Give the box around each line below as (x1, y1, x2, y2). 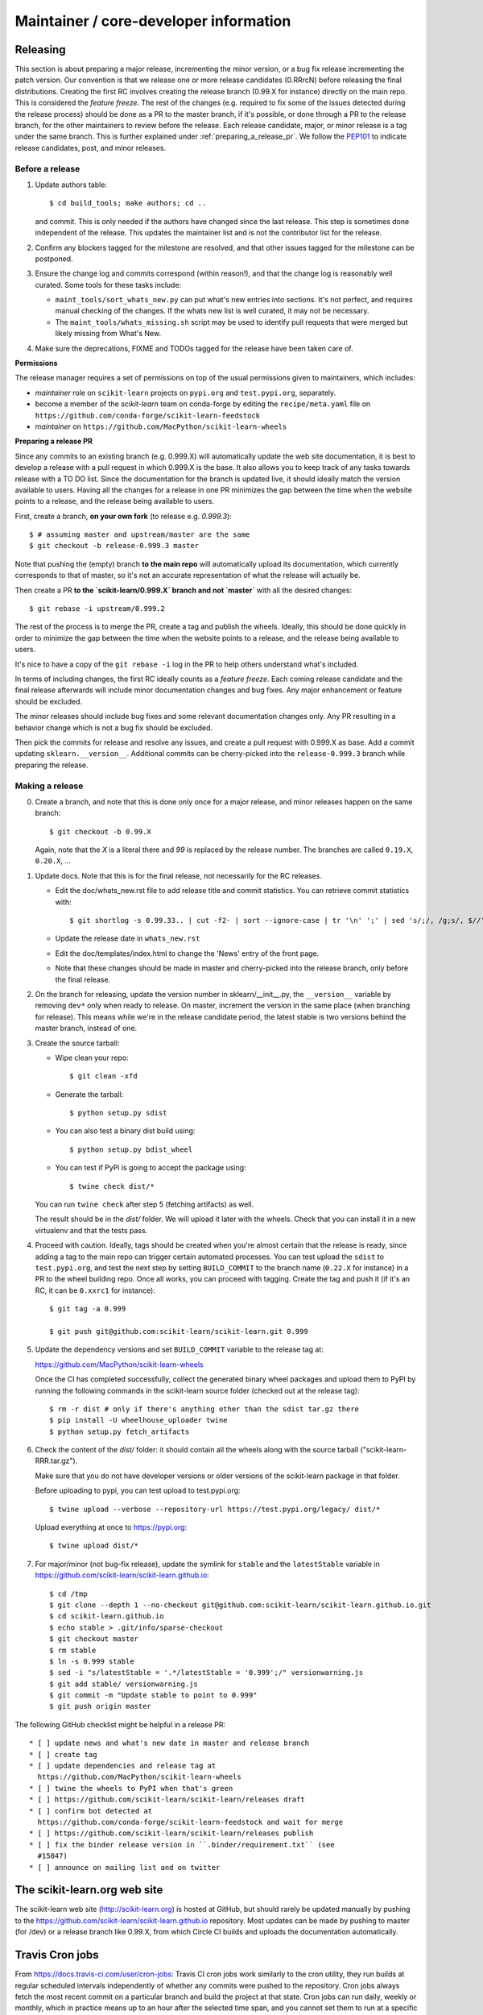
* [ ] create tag (29, 1750, 97, 1759)
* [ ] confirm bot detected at (29, 1806, 153, 1815)
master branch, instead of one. (35, 1024, 138, 1033)
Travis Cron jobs (14, 1948, 100, 1962)
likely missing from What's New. (55, 329, 161, 339)
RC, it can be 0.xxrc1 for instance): (35, 1286, 156, 1295)
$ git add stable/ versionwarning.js (49, 1679, 199, 1689)
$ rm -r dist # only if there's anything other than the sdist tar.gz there (49, 1404, 360, 1414)
